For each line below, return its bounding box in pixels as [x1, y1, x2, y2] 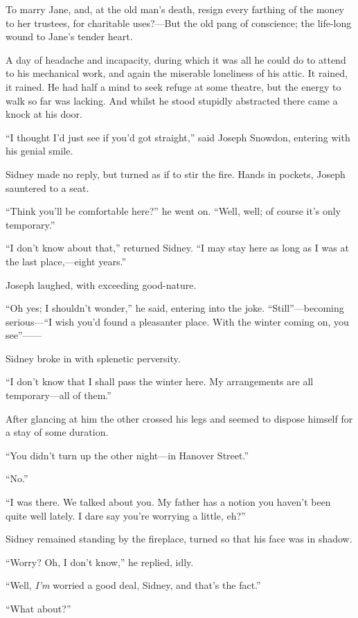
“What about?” [6, 601, 71, 615]
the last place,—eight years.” [6, 254, 127, 268]
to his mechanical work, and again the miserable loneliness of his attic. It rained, [6, 66, 348, 80]
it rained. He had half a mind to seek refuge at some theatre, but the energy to [6, 79, 341, 94]
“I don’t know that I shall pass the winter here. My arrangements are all [6, 374, 314, 389]
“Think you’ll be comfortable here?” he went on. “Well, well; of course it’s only [6, 204, 341, 218]
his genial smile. [6, 143, 73, 158]
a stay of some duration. [6, 425, 109, 439]
